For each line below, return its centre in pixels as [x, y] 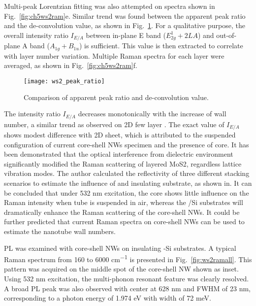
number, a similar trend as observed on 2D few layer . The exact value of [114, 124]
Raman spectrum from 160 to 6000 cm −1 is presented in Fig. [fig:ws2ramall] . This [128, 258]
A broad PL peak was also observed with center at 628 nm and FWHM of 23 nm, [128, 288]
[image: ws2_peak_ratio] [64, 81]
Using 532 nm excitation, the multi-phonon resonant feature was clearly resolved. [127, 278]
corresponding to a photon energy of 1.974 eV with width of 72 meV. [108, 298]
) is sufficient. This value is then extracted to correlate [161, 46]
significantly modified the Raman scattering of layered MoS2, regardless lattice [123, 163]
